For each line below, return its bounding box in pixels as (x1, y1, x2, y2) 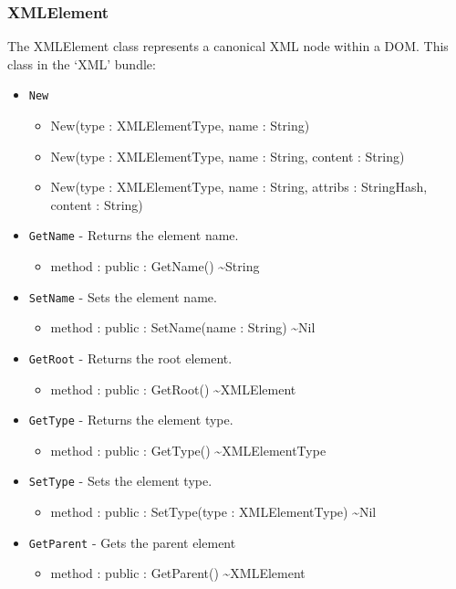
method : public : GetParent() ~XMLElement (50, 563, 306, 583)
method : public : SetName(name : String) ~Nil (50, 318, 316, 337)
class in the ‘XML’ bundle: (7, 54, 156, 73)
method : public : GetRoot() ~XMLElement (50, 379, 296, 398)
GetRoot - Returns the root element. (28, 348, 233, 367)
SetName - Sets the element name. (28, 287, 217, 306)
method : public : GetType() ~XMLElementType (50, 440, 326, 459)
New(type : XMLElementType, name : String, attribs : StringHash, (50, 177, 428, 196)
